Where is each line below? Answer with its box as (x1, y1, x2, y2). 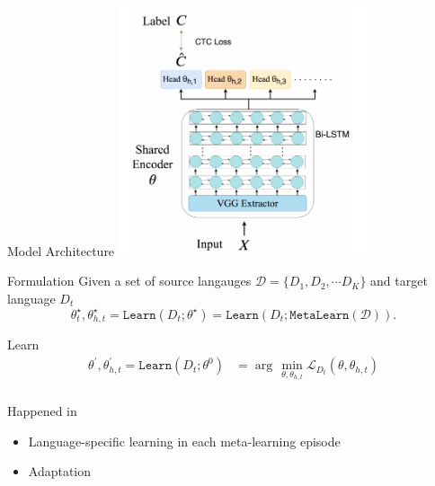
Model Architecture (7, 241, 115, 260)
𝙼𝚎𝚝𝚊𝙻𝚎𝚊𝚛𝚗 (289, 308, 350, 322)
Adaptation (28, 462, 92, 481)
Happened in (7, 401, 77, 420)
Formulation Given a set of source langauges (7, 271, 252, 290)
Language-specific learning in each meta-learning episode (28, 431, 341, 450)
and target (370, 271, 428, 290)
